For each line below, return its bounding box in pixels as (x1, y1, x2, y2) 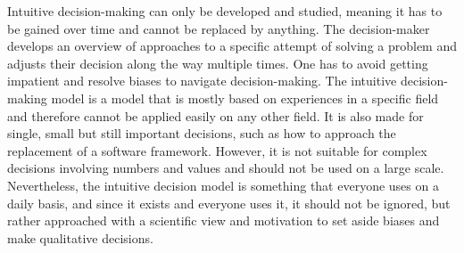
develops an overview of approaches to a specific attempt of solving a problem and (7, 37, 458, 55)
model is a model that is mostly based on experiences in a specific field (51, 88, 439, 107)
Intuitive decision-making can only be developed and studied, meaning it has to (7, 2, 443, 20)
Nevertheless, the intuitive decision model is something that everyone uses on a (7, 175, 439, 194)
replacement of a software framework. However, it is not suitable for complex (7, 141, 427, 159)
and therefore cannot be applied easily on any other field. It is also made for (7, 106, 424, 125)
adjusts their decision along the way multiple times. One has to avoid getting (7, 53, 428, 72)
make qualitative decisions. (7, 228, 153, 247)
